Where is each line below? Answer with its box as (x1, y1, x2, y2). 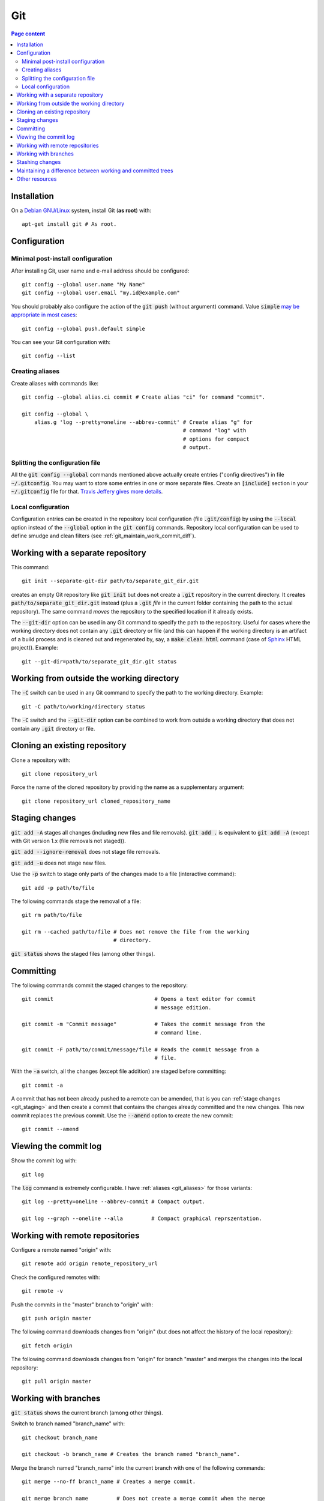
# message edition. (154, 1004, 212, 1011)
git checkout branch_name (22, 1434, 98, 1441)
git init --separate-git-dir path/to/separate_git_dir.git (22, 578, 199, 585)
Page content (11, 30, 46, 37)
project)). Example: (11, 644, 58, 651)
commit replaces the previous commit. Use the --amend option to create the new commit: (11, 1111, 233, 1119)
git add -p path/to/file (22, 884, 95, 891)
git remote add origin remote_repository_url (22, 1260, 158, 1267)
